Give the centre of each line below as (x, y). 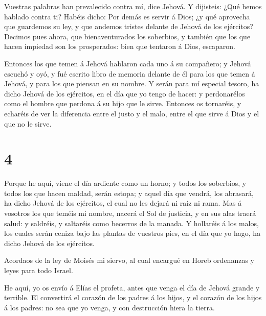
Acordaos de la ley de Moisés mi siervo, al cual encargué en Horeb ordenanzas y (129, 260)
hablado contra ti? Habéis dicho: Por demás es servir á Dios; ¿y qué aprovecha (127, 16)
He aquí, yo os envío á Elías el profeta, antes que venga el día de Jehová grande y (132, 287)
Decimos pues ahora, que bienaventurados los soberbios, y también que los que (127, 36)
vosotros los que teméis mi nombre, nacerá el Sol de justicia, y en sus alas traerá (130, 213)
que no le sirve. (28, 123)
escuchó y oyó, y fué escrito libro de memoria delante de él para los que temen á (130, 73)
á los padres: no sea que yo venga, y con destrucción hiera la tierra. (109, 307)
